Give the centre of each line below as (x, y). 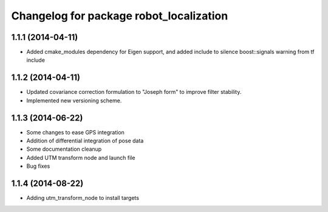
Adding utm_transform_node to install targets (83, 198)
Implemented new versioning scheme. (74, 101)
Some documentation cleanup (64, 149)
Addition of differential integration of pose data (85, 141)
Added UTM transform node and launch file (81, 157)
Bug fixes (38, 166)
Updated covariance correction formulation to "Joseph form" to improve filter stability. (134, 92)
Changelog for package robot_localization (120, 16)
